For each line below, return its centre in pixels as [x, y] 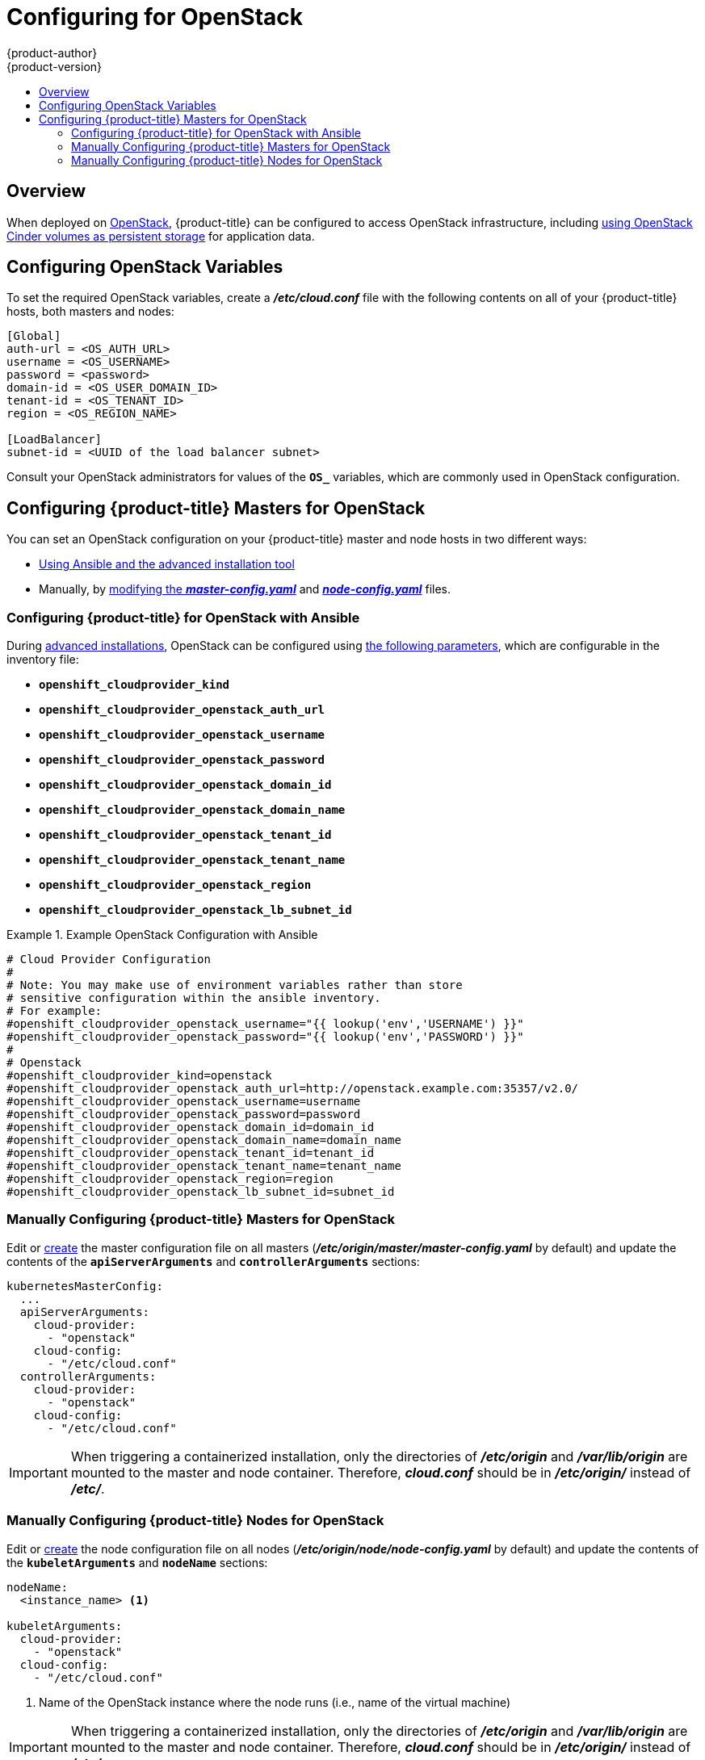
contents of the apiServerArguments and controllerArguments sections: [213, 1261]
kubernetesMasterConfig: [85, 1286]
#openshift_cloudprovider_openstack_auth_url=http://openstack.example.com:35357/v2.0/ [293, 1089]
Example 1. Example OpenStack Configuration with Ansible [162, 935]
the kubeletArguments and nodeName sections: [137, 1562]
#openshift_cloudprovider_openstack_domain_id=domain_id [191, 1127]
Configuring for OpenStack [155, 17]
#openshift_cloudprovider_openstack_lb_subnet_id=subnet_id [201, 1192]
